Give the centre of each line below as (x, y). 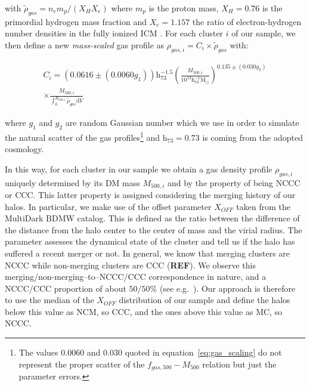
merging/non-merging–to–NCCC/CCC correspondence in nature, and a (136, 277)
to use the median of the (49, 300)
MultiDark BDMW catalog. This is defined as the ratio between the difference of (152, 218)
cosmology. (24, 149)
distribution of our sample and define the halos (204, 300)
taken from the (263, 206)
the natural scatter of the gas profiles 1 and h (86, 136)
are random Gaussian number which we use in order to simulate (182, 123)
